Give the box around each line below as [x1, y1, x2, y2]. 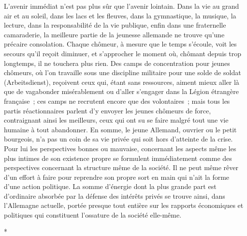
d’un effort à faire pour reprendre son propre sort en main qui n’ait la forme [4, 172, 230, 182]
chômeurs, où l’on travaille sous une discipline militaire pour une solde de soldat [4, 67, 241, 78]
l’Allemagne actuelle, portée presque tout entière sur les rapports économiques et [4, 200, 244, 210]
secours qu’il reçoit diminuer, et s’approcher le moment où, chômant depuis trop [4, 48, 241, 58]
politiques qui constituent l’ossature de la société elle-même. [4, 210, 182, 220]
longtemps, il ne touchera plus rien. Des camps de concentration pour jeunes [4, 58, 230, 68]
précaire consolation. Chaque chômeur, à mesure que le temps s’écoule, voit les [4, 39, 237, 49]
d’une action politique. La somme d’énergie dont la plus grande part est [4, 181, 217, 191]
